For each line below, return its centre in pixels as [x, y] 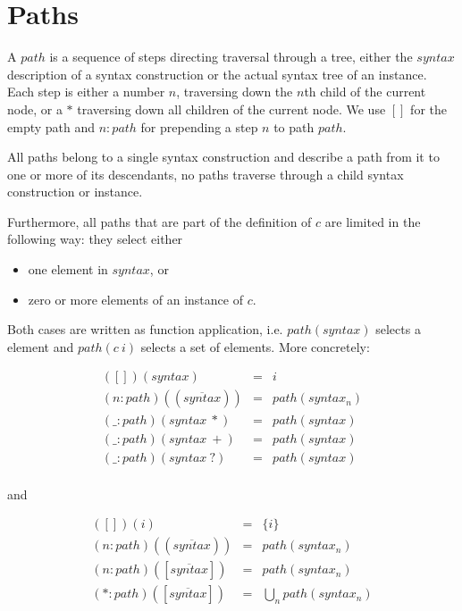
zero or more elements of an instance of [135, 299]
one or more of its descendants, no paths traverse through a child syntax [206, 174]
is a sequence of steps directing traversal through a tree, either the [231, 57]
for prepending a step [199, 126]
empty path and [51, 126]
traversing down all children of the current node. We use [231, 109]
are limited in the [373, 221]
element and [41, 346]
